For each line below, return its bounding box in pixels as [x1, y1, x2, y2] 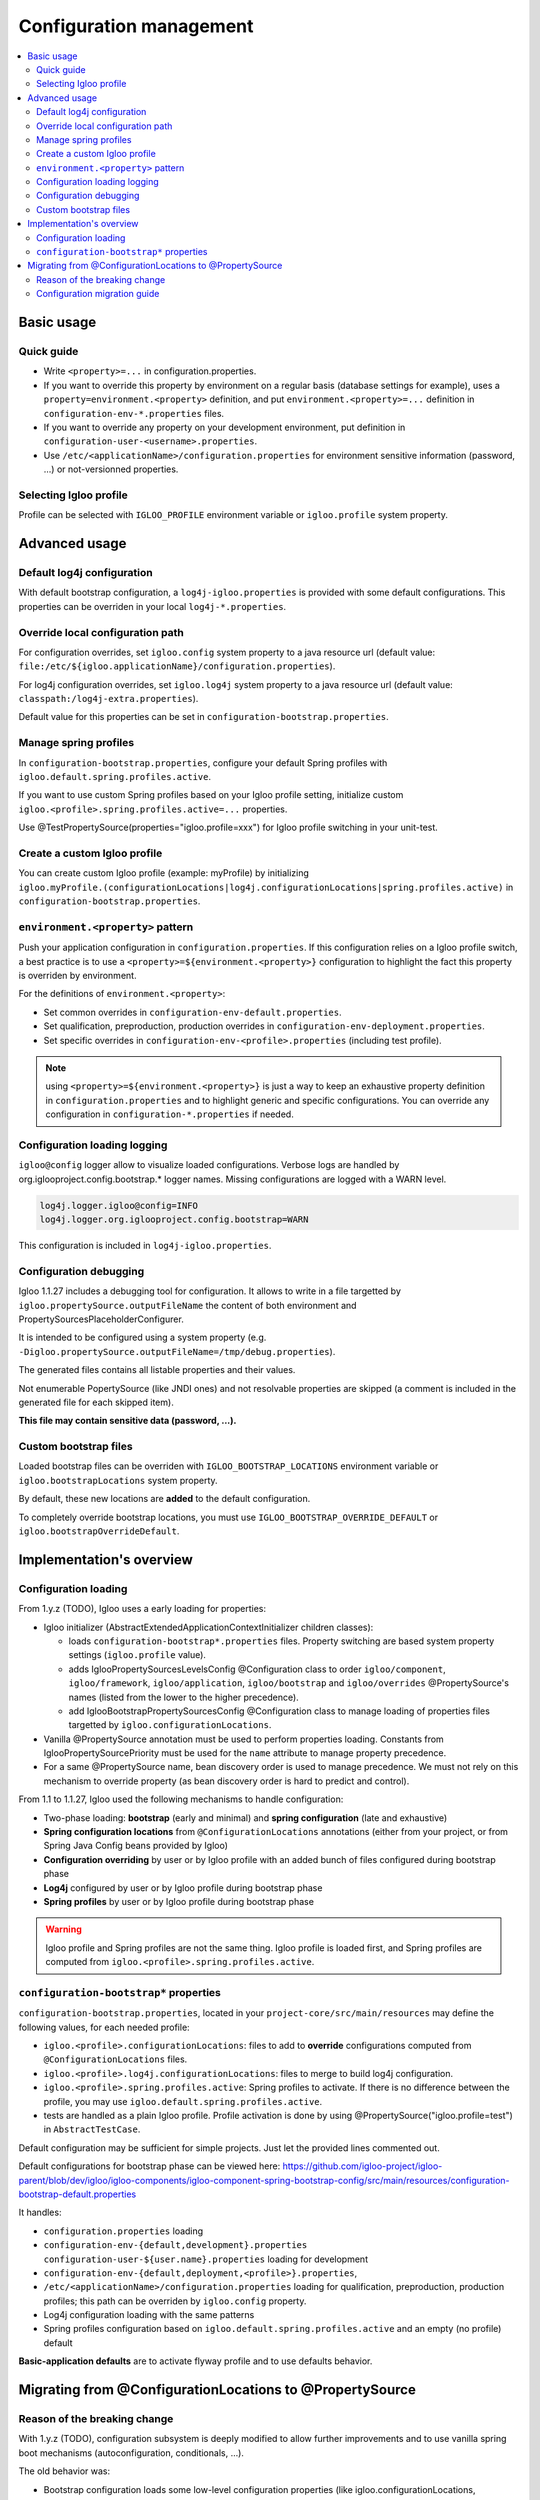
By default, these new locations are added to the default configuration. [18, 1493, 311, 1505]
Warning [45, 1923, 82, 1935]
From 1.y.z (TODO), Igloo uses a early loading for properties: [18, 1603, 267, 1615]
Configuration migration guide [36, 288, 160, 300]
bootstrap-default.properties [18, 2188, 137, 2200]
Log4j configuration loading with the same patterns [43, 2309, 255, 2321]
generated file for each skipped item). [18, 1396, 174, 1408]
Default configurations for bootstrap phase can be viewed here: [18, 2160, 281, 2172]
